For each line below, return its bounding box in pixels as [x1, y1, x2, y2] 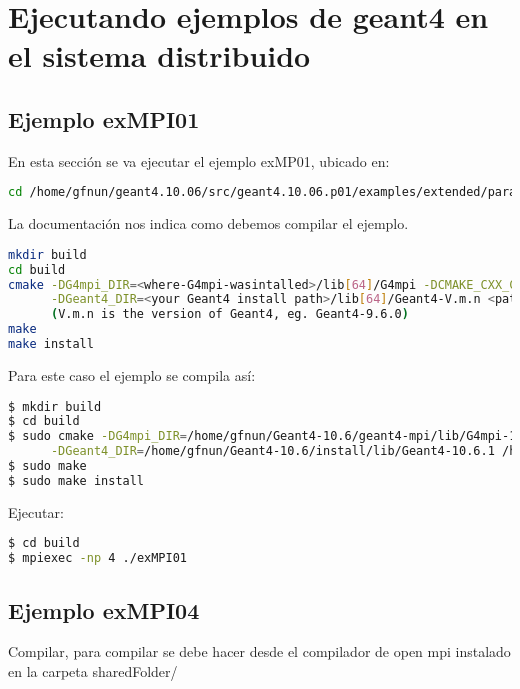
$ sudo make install [8, 473, 145, 488]
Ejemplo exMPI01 [8, 103, 200, 134]
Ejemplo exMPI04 [8, 594, 200, 625]
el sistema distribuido [8, 35, 311, 76]
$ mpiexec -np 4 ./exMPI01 [8, 551, 187, 566]
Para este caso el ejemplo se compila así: [8, 364, 256, 385]
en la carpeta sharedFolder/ [8, 660, 178, 681]
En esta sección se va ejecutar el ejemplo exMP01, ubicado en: [8, 150, 390, 171]
